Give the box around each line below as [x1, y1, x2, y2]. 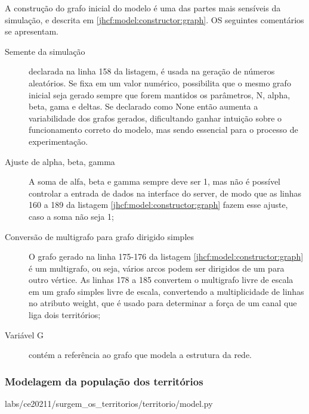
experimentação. [29, 135, 88, 147]
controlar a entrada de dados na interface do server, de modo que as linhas [29, 186, 302, 199]
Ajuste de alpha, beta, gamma [5, 155, 115, 167]
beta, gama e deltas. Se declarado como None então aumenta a [29, 100, 258, 113]
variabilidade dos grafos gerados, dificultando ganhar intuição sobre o [29, 111, 282, 124]
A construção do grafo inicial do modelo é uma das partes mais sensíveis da [5, 2, 281, 14]
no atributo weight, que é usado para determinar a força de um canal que [29, 297, 297, 309]
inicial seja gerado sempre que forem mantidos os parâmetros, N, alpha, [29, 88, 291, 101]
